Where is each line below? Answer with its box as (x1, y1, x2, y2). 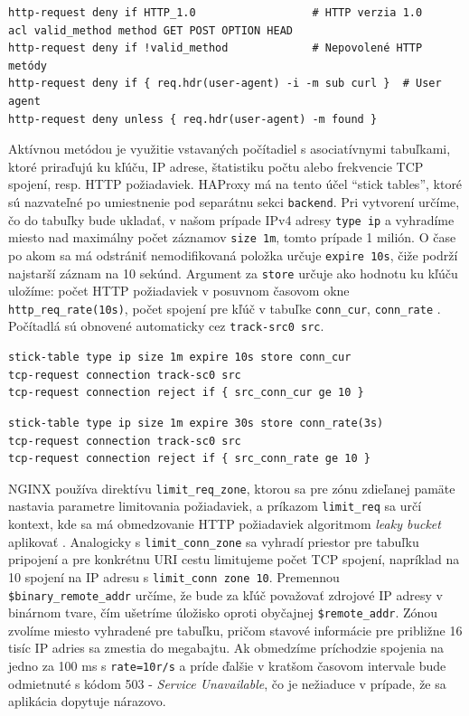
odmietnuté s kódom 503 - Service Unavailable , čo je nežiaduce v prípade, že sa (8, 674, 446, 692)
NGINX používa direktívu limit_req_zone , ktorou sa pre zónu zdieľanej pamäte (8, 478, 455, 497)
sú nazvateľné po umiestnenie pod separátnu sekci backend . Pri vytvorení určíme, (8, 192, 460, 211)
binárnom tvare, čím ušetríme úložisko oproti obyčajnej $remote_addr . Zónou (8, 603, 438, 622)
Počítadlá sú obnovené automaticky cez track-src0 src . (8, 316, 324, 335)
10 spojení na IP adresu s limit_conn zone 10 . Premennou (8, 567, 340, 586)
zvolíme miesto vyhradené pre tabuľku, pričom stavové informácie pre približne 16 (8, 620, 463, 639)
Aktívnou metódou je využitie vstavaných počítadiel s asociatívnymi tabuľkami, (8, 139, 451, 158)
